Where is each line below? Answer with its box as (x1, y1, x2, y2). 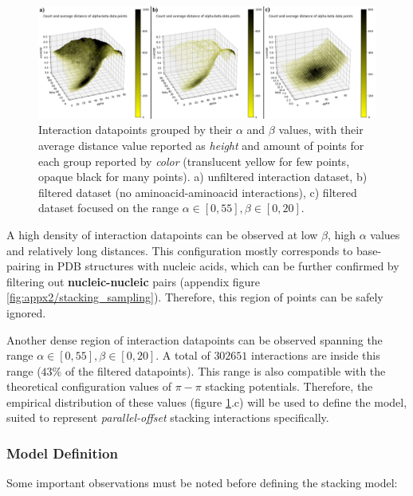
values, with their (278, 121, 364, 138)
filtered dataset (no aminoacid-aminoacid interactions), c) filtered (38, 183, 357, 200)
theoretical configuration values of (6, 378, 172, 395)
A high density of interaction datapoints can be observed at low (6, 226, 318, 242)
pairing (6, 258, 41, 274)
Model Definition (6, 443, 118, 463)
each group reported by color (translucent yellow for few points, (38, 152, 350, 169)
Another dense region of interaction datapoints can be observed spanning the (6, 331, 383, 348)
